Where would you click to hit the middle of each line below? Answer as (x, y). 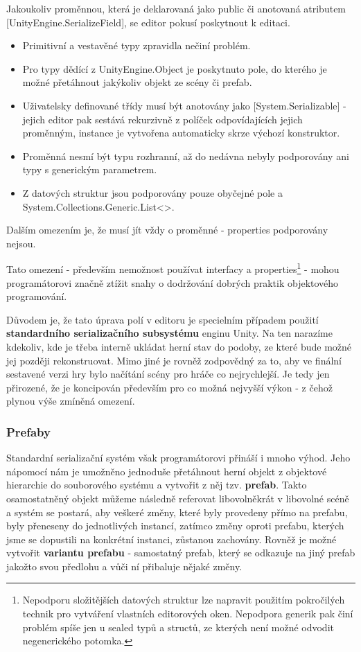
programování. (37, 296)
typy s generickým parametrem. (90, 169)
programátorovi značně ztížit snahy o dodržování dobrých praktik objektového (173, 282)
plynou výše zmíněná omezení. (71, 401)
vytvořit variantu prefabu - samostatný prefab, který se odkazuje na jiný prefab (181, 553)
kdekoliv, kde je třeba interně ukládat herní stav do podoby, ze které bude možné (179, 346)
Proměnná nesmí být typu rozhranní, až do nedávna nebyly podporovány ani (186, 156)
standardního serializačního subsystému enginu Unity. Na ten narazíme (169, 333)
